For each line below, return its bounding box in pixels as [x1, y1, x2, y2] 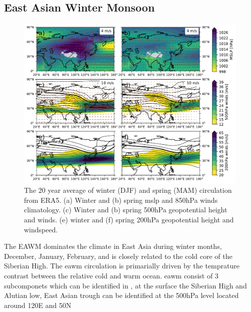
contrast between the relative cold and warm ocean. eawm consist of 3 [4, 270, 218, 280]
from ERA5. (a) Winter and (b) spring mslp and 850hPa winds [24, 194, 218, 205]
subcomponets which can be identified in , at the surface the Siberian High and [4, 280, 247, 290]
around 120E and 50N [4, 299, 71, 310]
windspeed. [24, 224, 58, 234]
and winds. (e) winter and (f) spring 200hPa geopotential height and [24, 214, 234, 224]
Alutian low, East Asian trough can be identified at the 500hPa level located [4, 290, 239, 300]
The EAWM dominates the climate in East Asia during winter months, [4, 241, 222, 251]
